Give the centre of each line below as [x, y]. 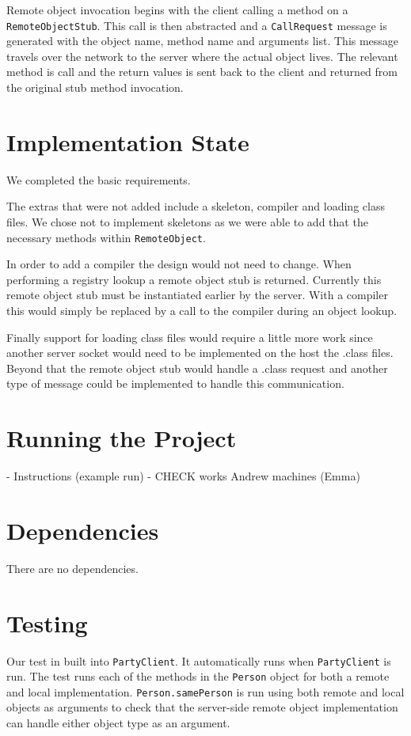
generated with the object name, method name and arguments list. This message [203, 41]
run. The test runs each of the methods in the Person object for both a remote [198, 676]
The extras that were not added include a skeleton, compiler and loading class [196, 206]
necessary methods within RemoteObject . [106, 237]
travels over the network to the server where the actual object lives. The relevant [202, 56]
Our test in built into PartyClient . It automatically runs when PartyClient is [199, 660]
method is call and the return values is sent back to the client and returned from [202, 72]
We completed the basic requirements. [99, 179]
